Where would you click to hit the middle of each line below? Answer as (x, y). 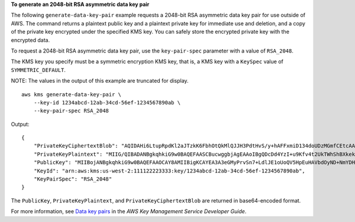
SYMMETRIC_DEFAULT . (38, 70)
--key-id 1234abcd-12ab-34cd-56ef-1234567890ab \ (107, 102)
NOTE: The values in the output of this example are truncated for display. (100, 81)
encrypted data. (30, 40)
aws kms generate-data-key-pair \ (71, 94)
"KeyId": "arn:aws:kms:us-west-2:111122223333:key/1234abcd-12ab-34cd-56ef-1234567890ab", (170, 171)
